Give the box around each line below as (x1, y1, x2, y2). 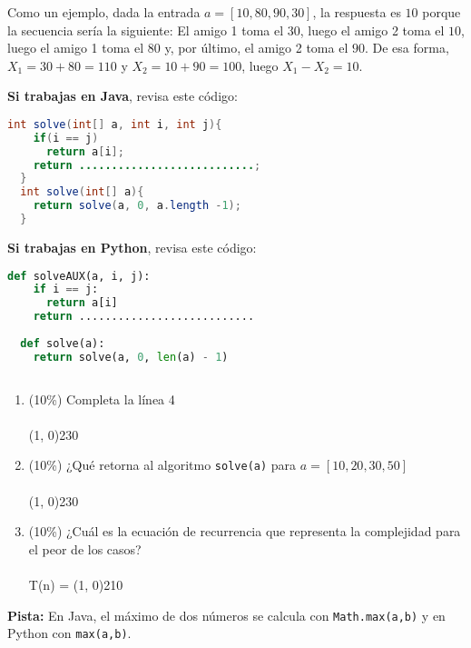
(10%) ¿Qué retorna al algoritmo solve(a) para (28, 455, 297, 474)
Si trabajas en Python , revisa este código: (7, 237, 257, 256)
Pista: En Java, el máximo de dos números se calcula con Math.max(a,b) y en (7, 605, 446, 624)
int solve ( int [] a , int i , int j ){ (7, 117, 222, 131)
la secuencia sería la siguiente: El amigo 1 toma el (7, 20, 284, 39)
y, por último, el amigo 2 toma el (164, 38, 348, 57)
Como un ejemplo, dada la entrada (7, 3, 201, 21)
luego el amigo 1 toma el (7, 38, 144, 57)
